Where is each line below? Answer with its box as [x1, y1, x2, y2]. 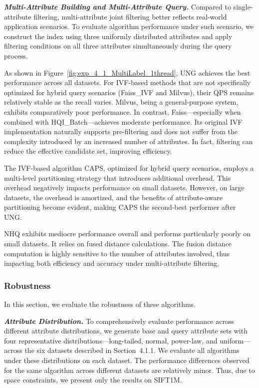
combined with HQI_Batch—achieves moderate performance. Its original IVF [4, 116, 243, 127]
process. [4, 50, 28, 61]
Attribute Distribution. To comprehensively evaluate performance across [4, 315, 234, 326]
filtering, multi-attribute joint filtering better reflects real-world [33, 11, 227, 22]
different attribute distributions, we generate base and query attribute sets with [4, 325, 248, 336]
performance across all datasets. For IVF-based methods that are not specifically [4, 77, 251, 88]
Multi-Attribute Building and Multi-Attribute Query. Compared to [4, 2, 231, 12]
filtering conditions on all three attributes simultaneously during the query [4, 41, 232, 51]
